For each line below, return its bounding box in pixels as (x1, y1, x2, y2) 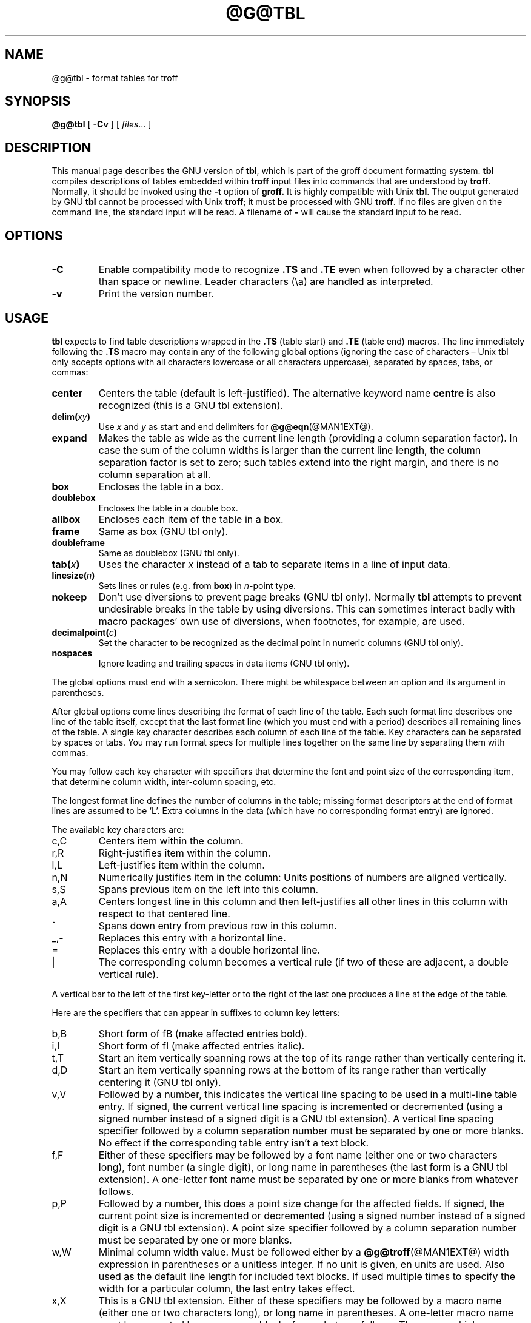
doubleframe (52, 537, 105, 548)
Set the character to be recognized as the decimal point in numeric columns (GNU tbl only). (98, 637, 464, 648)
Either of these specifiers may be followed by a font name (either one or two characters (98, 1148, 498, 1161)
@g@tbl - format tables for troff (52, 72, 178, 83)
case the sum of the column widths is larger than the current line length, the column (98, 443, 481, 456)
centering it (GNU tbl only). (98, 1076, 221, 1088)
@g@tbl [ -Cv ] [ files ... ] (52, 119, 152, 130)
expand (52, 431, 87, 444)
